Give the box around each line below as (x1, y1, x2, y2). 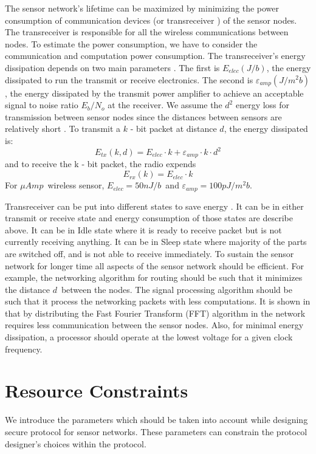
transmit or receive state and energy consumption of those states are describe (5, 212, 293, 224)
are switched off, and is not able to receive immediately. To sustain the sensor (5, 247, 294, 260)
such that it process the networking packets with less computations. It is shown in (5, 295, 311, 308)
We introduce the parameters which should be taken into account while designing (5, 413, 308, 426)
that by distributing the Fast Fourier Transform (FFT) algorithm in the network (5, 306, 306, 319)
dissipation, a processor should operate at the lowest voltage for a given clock (5, 331, 293, 343)
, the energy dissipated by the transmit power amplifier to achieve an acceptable (5, 86, 304, 99)
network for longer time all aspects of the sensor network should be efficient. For (5, 259, 304, 272)
